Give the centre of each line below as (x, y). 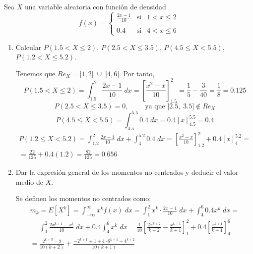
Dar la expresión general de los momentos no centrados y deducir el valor (127, 172)
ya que (155, 106)
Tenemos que (35, 73)
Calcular (29, 47)
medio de (30, 181)
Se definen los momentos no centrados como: (83, 198)
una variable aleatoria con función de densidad (95, 6)
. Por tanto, (137, 73)
